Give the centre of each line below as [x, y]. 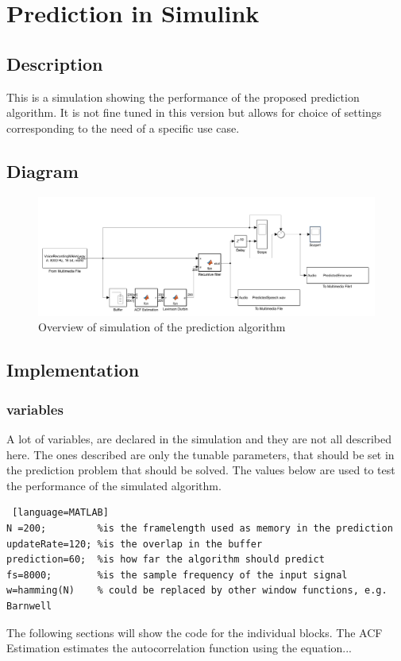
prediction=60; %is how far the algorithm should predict [166, 560]
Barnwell [29, 606]
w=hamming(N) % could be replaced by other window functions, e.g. [197, 591]
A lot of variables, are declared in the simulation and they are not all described [199, 439]
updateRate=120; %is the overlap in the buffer [135, 544]
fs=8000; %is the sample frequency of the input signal [177, 575]
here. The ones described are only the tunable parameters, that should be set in [200, 454]
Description [55, 63]
